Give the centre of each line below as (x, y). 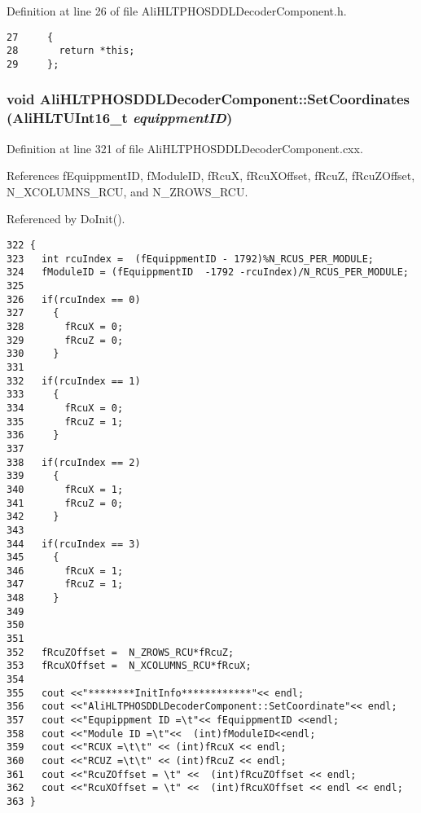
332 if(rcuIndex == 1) (74, 381)
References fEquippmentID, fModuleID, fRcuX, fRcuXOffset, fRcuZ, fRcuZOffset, (211, 176)
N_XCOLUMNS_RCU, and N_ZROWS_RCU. (127, 191)
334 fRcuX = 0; (65, 408)
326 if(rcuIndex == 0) (74, 299)
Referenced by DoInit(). (66, 219)
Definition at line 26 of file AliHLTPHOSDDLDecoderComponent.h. (177, 11)
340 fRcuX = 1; (65, 489)
